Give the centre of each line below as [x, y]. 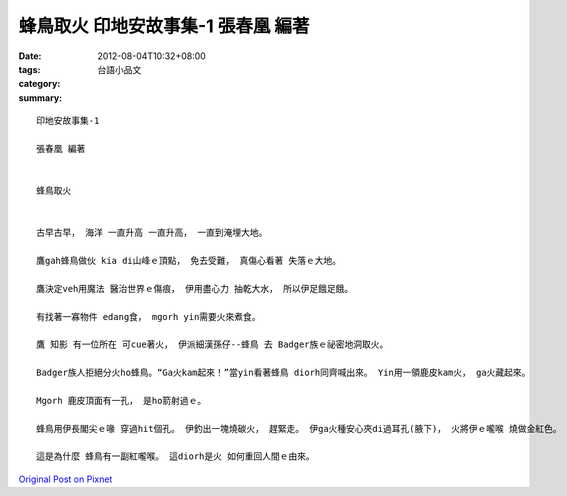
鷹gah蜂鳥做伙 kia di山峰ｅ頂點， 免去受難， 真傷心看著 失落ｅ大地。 [189, 261]
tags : [29, 69]
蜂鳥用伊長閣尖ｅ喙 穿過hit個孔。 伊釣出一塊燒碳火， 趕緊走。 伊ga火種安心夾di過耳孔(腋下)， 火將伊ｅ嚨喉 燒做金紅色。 [299, 428]
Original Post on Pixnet [65, 479]
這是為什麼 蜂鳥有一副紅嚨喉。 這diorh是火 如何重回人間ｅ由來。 [175, 456]
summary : [40, 97]
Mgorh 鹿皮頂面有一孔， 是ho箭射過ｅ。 [121, 400]
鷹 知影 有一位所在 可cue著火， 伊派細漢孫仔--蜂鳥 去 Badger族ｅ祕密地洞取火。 [212, 344]
